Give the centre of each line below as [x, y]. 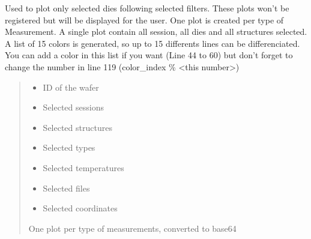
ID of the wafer [71, 87]
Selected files [66, 188]
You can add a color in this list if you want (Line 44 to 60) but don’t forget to [149, 55]
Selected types [69, 147]
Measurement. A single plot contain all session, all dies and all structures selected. [156, 32]
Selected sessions [73, 107]
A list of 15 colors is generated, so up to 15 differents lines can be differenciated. [152, 43]
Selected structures [77, 127]
